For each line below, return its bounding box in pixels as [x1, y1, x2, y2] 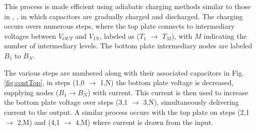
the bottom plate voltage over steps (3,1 [4, 97, 128, 107]
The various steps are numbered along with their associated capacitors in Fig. [4, 67, 244, 78]
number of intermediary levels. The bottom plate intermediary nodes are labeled [4, 40, 252, 51]
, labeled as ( [99, 30, 140, 41]
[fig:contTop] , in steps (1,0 [4, 77, 85, 88]
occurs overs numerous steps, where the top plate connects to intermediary [4, 21, 235, 31]
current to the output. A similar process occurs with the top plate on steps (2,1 [4, 106, 249, 117]
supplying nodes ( [4, 87, 59, 97]
